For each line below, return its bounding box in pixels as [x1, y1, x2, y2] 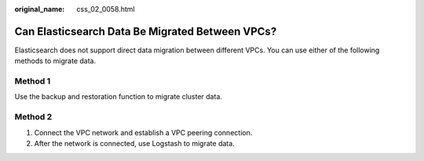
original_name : [14, 5, 65, 13]
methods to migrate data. [14, 56, 97, 66]
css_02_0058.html [76, 5, 135, 13]
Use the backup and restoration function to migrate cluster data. [14, 92, 223, 102]
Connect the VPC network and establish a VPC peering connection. [34, 127, 253, 137]
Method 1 [14, 76, 51, 87]
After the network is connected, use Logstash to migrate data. [34, 138, 235, 148]
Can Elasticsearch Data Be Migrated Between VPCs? [14, 24, 277, 38]
